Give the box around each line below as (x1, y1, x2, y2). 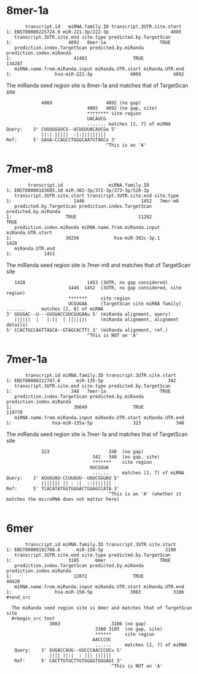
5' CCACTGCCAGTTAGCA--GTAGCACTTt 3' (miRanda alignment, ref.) (6, 327, 169, 333)
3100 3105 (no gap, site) (95, 626, 163, 632)
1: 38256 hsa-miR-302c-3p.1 (6, 235, 161, 241)
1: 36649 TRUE (6, 404, 144, 410)
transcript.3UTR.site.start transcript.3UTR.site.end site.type (14, 193, 179, 199)
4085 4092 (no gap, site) (87, 105, 158, 111)
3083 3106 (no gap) (49, 620, 147, 627)
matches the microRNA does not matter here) (6, 496, 120, 502)
